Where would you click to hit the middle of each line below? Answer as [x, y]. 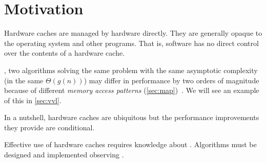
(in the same [24, 80]
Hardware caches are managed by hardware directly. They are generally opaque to [133, 33]
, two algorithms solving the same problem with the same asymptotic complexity [131, 70]
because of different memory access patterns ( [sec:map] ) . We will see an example [132, 90]
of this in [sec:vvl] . [33, 100]
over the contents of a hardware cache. [65, 53]
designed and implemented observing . [64, 155]
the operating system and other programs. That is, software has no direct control [131, 43]
